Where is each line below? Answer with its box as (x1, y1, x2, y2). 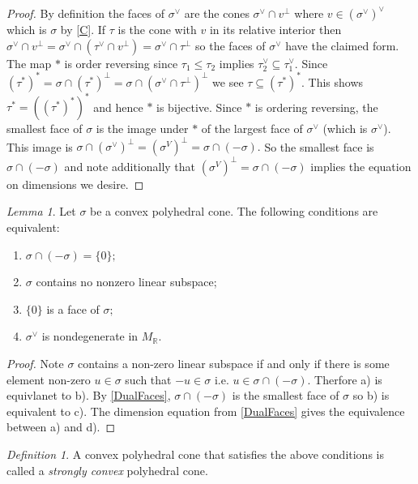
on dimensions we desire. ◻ (6, 175, 144, 192)
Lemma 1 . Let (6, 203, 76, 220)
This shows (308, 73, 364, 90)
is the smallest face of (232, 387, 339, 404)
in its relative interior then (209, 21, 342, 37)
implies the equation (310, 157, 412, 174)
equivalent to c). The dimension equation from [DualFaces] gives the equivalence (6, 402, 405, 419)
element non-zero (6, 370, 91, 388)
